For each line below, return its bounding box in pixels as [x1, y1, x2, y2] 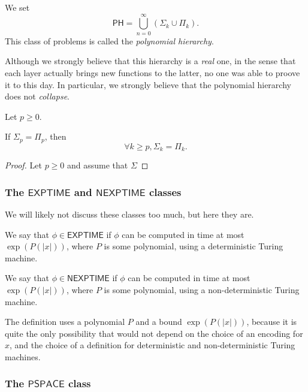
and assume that [67, 159, 128, 171]
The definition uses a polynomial [5, 315, 125, 328]
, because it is [246, 315, 297, 328]
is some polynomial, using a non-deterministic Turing [104, 283, 300, 295]
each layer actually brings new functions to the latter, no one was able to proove [5, 66, 300, 79]
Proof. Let [5, 159, 42, 171]
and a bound [135, 315, 182, 328]
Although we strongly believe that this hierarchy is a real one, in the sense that [5, 55, 296, 67]
